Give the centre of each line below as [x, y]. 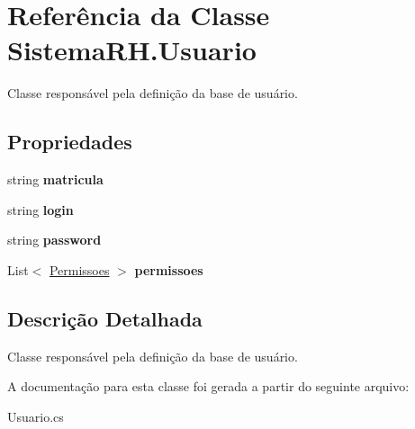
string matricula [55, 179]
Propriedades [70, 142]
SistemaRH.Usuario [132, 50]
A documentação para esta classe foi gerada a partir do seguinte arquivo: [208, 386]
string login [41, 209]
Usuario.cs [36, 416]
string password [54, 240]
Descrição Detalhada [105, 318]
